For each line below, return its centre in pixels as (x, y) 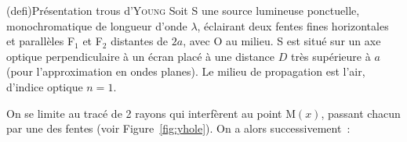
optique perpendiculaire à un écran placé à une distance (141, 56)
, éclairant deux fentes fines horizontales (293, 25)
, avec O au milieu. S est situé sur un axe (282, 41)
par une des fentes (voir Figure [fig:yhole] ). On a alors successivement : (178, 128)
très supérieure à (331, 56)
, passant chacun (361, 113)
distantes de (140, 41)
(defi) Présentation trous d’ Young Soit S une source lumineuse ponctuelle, (183, 10)
